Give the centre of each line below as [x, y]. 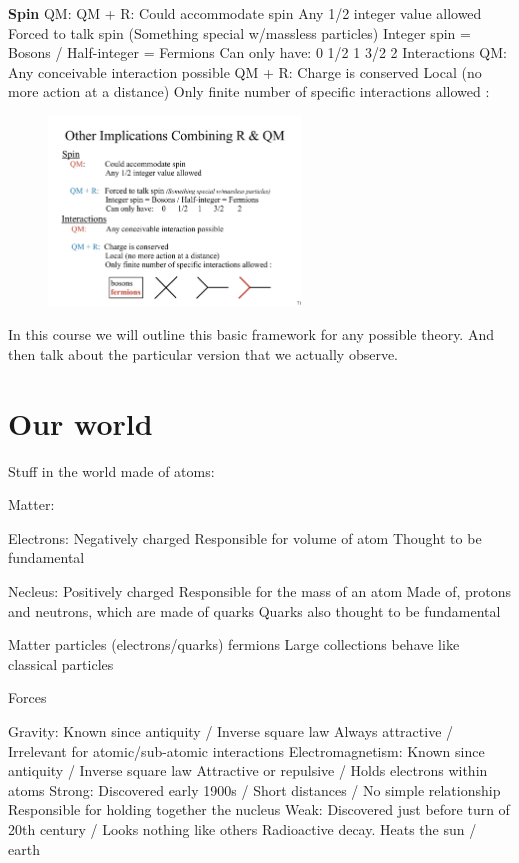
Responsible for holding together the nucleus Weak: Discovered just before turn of [259, 809]
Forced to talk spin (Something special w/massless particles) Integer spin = [239, 32]
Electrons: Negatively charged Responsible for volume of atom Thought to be [245, 537]
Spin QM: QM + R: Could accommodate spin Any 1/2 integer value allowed [245, 13]
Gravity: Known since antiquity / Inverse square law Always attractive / [231, 730]
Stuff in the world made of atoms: [111, 470]
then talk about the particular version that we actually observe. [203, 353]
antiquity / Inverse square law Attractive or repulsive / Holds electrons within [248, 770]
